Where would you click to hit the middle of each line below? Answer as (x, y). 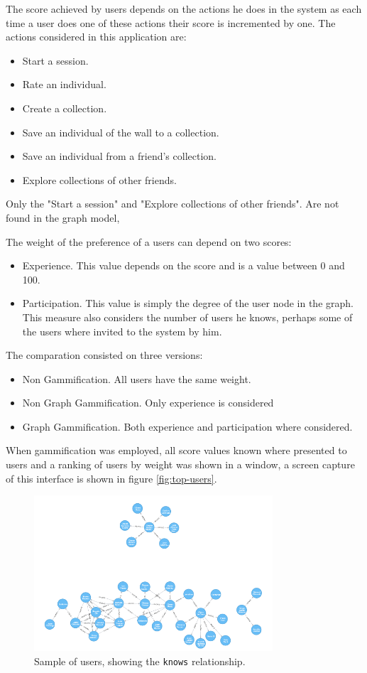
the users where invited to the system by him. (122, 331)
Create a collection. (65, 108)
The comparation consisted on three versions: (104, 355)
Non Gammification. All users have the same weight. (137, 378)
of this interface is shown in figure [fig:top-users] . (111, 478)
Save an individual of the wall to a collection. (121, 132)
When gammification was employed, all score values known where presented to (176, 450)
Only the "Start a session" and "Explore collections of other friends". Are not (172, 204)
